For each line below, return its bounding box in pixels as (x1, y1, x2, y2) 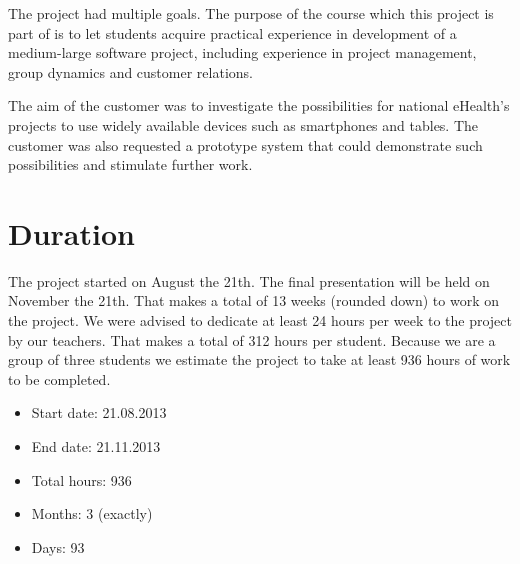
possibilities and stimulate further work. (8, 154, 253, 175)
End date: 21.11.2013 (31, 436, 161, 457)
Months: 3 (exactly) (31, 503, 153, 524)
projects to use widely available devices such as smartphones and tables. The (8, 114, 479, 135)
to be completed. (8, 368, 111, 389)
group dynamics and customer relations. (8, 61, 253, 82)
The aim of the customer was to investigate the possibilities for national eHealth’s (8, 95, 510, 116)
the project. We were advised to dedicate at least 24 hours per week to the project (8, 310, 512, 331)
